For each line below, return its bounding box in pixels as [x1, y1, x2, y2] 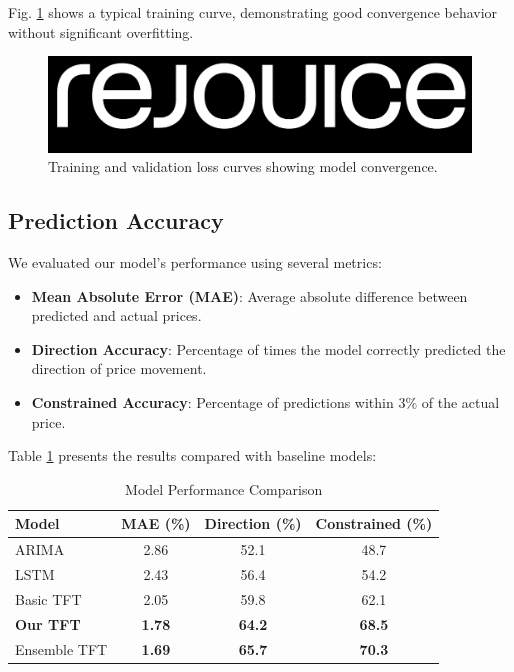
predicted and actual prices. [31, 305, 202, 326]
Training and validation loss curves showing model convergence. [48, 156, 438, 177]
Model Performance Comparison [125, 478, 323, 499]
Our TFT [15, 613, 81, 634]
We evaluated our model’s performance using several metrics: [8, 252, 382, 273]
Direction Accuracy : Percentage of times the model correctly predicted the [31, 338, 506, 359]
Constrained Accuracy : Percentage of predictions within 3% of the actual [31, 392, 500, 413]
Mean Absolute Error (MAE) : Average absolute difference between [31, 285, 468, 306]
